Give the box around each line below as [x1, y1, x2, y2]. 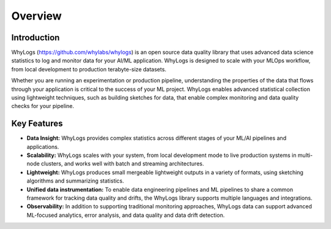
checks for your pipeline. [11, 103, 75, 110]
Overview [11, 9, 62, 23]
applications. [26, 143, 59, 150]
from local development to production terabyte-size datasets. [11, 65, 167, 73]
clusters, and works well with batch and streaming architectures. [40, 160, 205, 167]
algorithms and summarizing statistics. [26, 177, 124, 184]
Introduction [11, 32, 60, 43]
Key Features [11, 118, 63, 129]
